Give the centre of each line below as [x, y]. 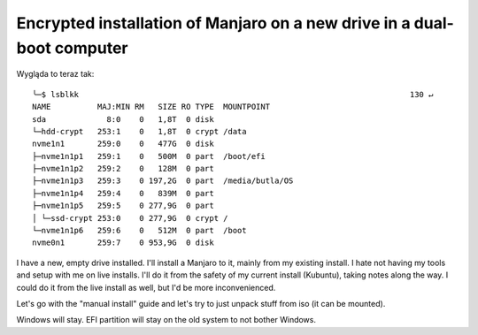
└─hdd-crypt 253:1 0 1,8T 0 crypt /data [139, 131]
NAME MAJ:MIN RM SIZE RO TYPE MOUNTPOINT [151, 107]
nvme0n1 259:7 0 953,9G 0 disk [123, 243]
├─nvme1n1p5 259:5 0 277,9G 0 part [123, 206]
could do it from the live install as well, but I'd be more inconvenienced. [146, 287]
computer [91, 48]
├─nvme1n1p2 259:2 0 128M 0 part [123, 169]
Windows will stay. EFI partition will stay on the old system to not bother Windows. [166, 320]
